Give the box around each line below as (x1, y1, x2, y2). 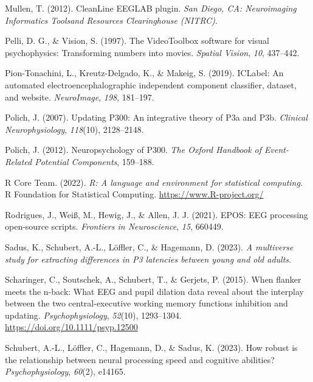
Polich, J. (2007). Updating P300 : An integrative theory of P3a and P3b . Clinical (5, 111, 308, 124)
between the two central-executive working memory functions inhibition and (5, 297, 288, 309)
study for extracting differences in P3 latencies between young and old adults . (5, 252, 291, 265)
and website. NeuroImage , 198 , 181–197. (5, 90, 154, 103)
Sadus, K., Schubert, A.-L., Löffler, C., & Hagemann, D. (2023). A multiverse (5, 240, 294, 253)
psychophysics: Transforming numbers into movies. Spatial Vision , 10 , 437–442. (5, 46, 300, 58)
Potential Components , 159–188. (35, 155, 154, 168)
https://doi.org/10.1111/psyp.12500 (5, 320, 138, 333)
